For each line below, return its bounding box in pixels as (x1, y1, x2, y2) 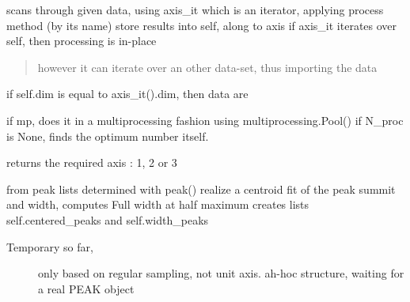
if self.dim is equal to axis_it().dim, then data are (6, 85, 249, 102)
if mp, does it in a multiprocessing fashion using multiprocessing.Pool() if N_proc (6, 111, 404, 128)
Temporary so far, (6, 238, 93, 255)
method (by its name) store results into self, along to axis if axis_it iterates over (6, 17, 397, 33)
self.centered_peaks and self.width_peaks (6, 211, 209, 228)
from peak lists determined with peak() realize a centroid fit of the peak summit (6, 180, 396, 197)
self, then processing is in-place (6, 32, 157, 49)
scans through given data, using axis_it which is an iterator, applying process (6, 2, 384, 17)
